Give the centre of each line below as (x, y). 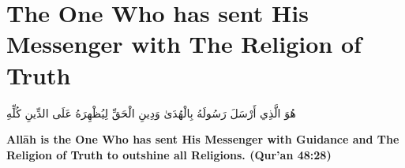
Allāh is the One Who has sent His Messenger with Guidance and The (203, 139)
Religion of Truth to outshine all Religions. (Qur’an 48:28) (169, 154)
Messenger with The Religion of (184, 44)
